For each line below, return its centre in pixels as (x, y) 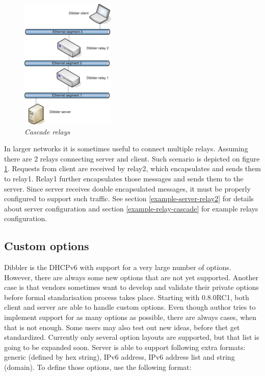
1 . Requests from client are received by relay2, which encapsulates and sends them (132, 168)
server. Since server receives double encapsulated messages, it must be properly (127, 188)
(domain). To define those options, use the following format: (98, 367)
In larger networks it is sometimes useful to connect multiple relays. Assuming (126, 149)
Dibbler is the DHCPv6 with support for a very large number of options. (118, 267)
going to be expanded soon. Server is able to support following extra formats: (125, 347)
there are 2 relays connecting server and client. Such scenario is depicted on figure (132, 158)
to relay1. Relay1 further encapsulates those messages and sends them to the (124, 178)
